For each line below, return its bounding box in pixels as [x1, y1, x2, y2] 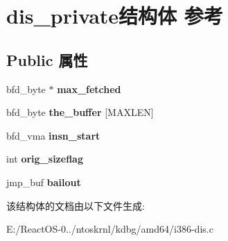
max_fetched [57, 81, 121, 96]
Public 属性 [6, 49, 88, 70]
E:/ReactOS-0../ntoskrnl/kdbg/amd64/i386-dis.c [6, 222, 213, 236]
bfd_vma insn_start [6, 128, 100, 142]
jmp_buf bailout [6, 174, 81, 189]
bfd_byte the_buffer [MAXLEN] [6, 105, 154, 119]
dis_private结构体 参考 [6, 1, 223, 30]
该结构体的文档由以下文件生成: [6, 198, 145, 213]
